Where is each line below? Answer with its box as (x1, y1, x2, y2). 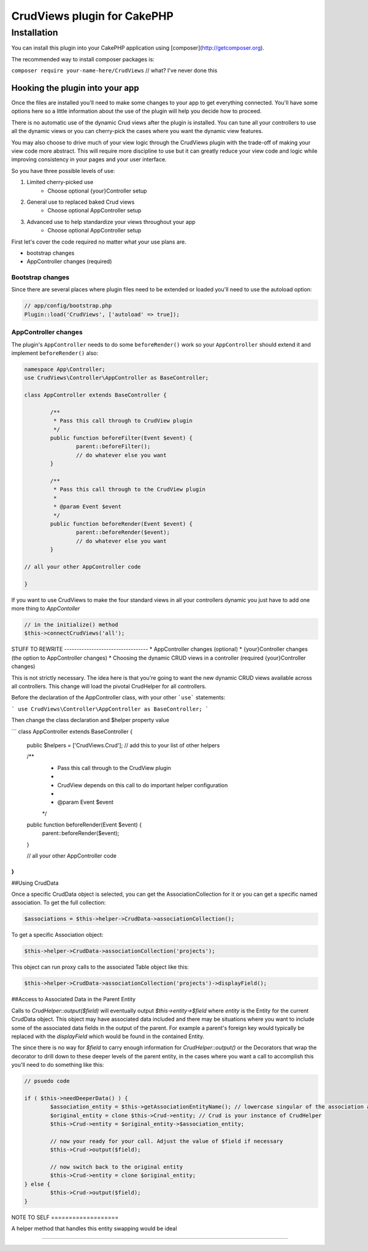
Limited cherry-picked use (26, 179, 94, 186)
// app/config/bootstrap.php (24, 302, 112, 309)
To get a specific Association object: (11, 931, 104, 939)
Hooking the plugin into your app (11, 83, 139, 93)
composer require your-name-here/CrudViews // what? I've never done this (11, 67, 218, 74)
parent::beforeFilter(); (75, 443, 151, 450)
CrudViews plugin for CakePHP (11, 9, 174, 23)
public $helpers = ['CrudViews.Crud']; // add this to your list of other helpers (26, 741, 220, 749)
